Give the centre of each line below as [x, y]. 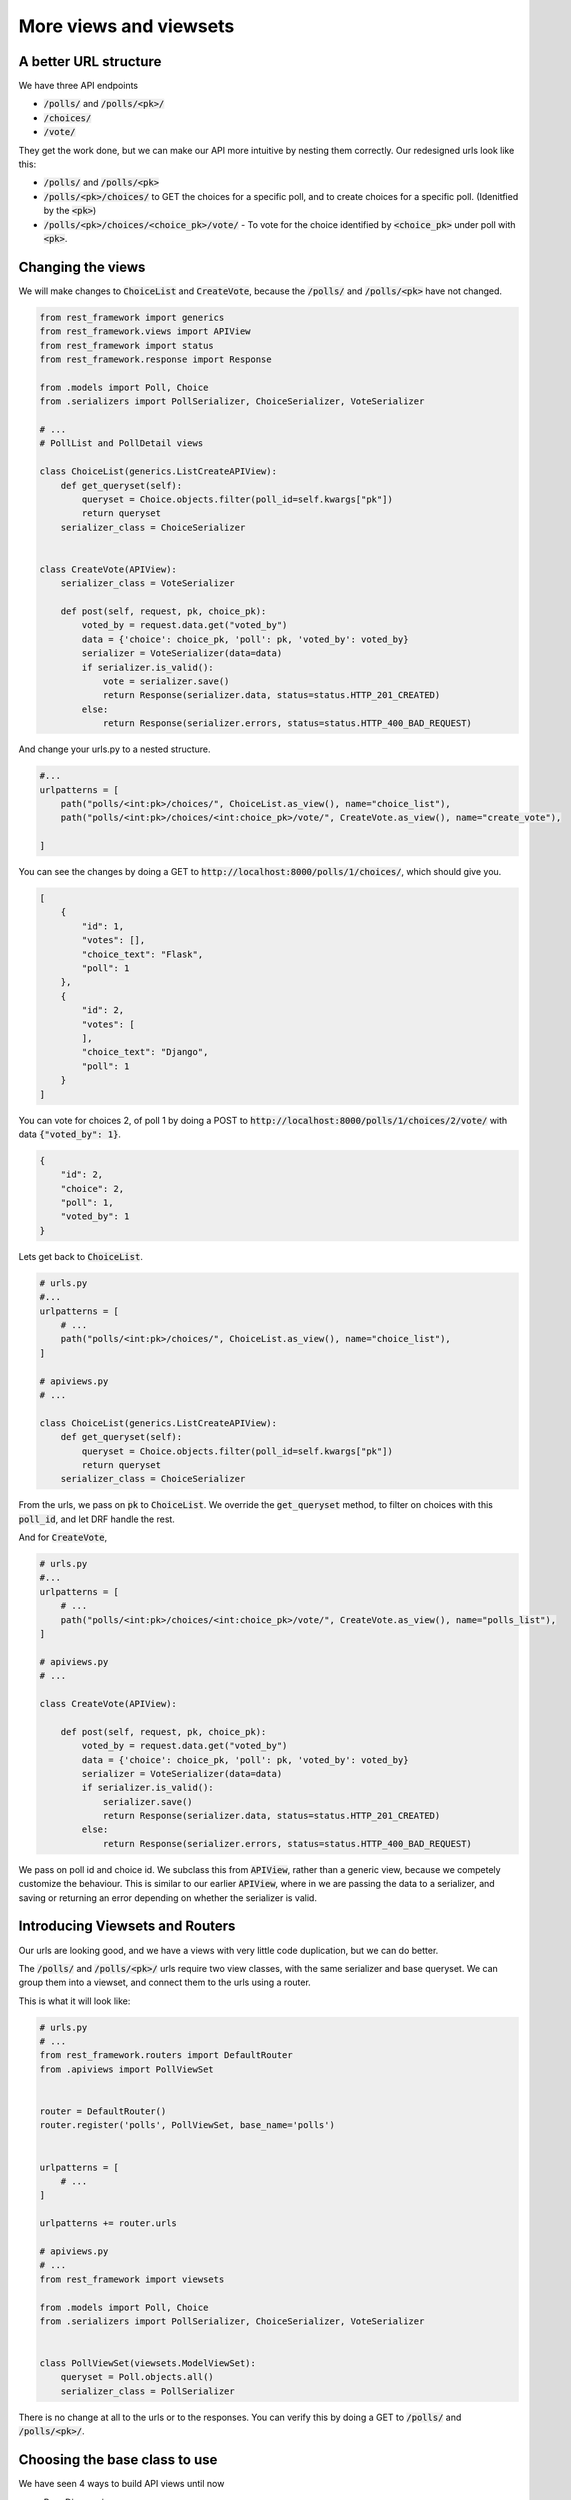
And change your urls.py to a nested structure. [114, 749]
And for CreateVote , [63, 1537]
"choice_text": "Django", [145, 1052]
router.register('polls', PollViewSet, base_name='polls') [187, 2125]
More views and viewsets [126, 26]
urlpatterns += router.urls [108, 2223]
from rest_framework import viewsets [132, 2279]
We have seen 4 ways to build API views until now [121, 2484]
